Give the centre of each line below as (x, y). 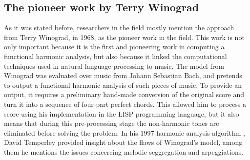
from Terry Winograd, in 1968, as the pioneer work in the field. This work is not (124, 37)
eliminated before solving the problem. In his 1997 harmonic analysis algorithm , (125, 132)
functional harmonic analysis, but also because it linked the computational (115, 56)
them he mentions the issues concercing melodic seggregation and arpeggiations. (124, 151)
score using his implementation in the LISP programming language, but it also (122, 113)
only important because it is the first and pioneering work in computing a (114, 47)
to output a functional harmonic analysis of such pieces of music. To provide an (123, 85)
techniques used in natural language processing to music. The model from (114, 66)
